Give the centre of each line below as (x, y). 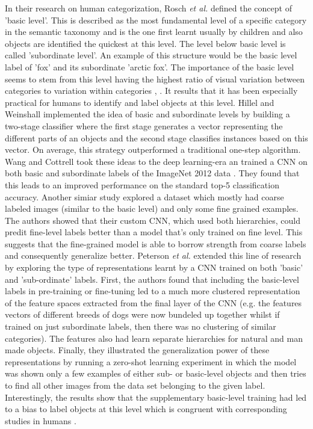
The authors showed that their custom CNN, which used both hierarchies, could (153, 220)
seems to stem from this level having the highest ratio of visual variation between (155, 79)
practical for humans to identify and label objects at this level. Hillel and (140, 102)
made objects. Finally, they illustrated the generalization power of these (137, 350)
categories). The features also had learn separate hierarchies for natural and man (154, 338)
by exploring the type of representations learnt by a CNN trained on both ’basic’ (154, 267)
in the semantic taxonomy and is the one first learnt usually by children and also (154, 32)
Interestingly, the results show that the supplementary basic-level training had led (156, 397)
